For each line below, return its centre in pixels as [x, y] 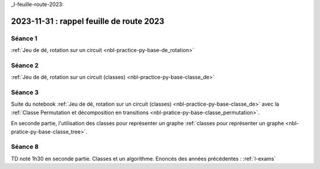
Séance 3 [25, 93]
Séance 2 [25, 65]
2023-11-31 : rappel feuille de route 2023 [88, 21]
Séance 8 [25, 147]
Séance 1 [24, 38]
